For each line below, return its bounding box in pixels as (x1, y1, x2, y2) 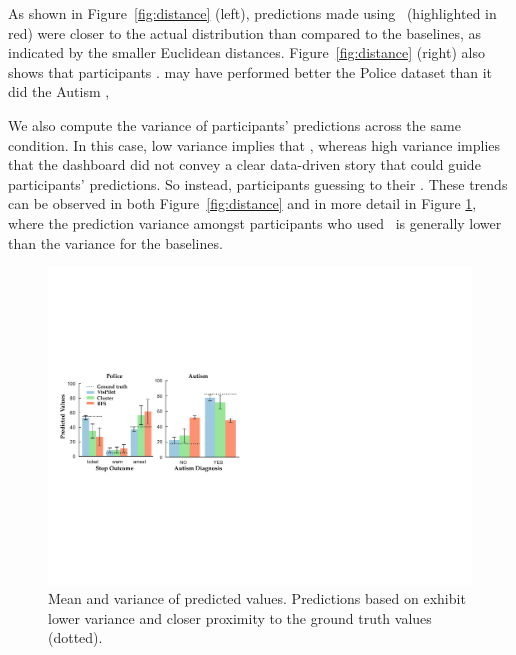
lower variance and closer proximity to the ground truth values (48, 607, 432, 628)
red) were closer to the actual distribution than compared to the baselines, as (8, 22, 482, 43)
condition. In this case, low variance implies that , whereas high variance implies (8, 134, 501, 155)
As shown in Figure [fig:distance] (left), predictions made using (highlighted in (8, 3, 497, 23)
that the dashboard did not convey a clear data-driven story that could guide (8, 154, 481, 175)
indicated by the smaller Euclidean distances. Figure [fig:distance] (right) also (8, 42, 485, 63)
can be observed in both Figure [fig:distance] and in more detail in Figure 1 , (8, 193, 477, 214)
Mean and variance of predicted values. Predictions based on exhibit (48, 588, 466, 609)
